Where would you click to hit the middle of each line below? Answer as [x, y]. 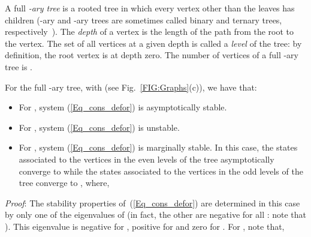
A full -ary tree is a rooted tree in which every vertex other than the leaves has [150, 8]
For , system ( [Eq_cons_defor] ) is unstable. [99, 127]
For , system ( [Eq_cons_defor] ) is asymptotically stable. [123, 107]
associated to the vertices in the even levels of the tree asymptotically [147, 159]
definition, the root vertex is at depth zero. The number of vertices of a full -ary [152, 55]
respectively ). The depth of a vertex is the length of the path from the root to [150, 31]
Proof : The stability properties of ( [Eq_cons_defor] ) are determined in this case [153, 202]
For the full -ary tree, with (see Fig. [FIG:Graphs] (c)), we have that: [131, 87]
